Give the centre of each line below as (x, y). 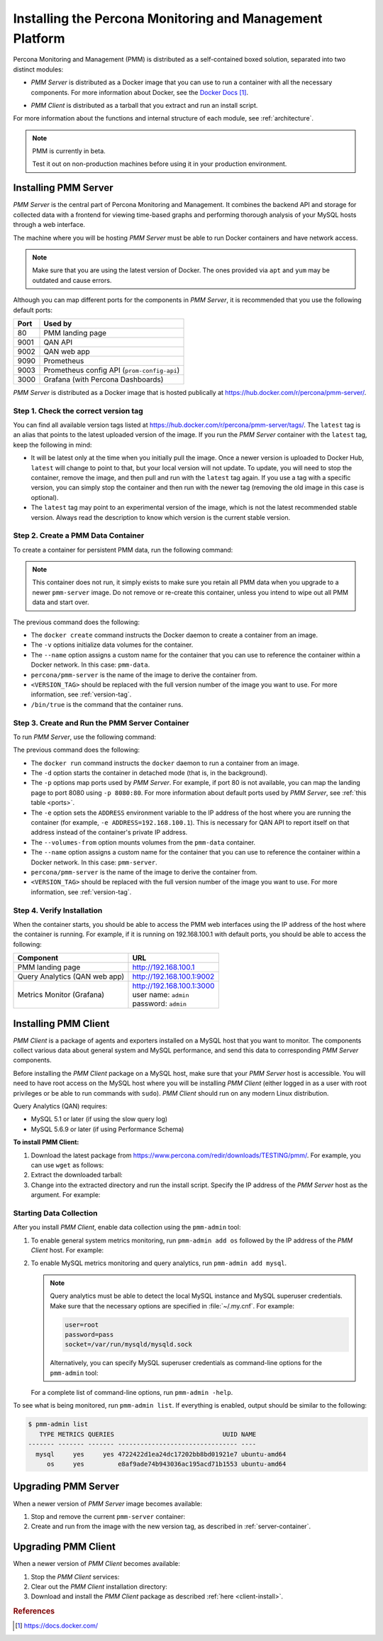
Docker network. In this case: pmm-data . (90, 665)
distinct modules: (38, 69)
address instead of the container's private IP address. (109, 833)
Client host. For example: (67, 1250)
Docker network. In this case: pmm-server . (94, 862)
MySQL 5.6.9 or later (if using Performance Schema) (107, 1129)
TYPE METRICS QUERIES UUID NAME (148, 1434)
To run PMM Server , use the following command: (84, 737)
